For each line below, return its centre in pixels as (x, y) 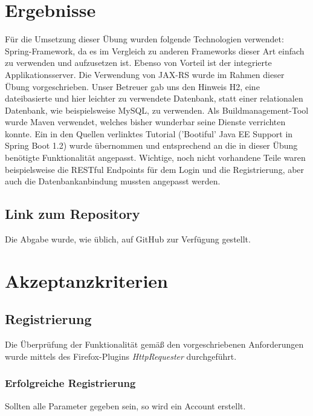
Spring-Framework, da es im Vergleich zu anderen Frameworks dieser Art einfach (155, 50)
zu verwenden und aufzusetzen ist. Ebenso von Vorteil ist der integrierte (138, 63)
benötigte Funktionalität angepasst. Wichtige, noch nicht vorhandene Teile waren (155, 158)
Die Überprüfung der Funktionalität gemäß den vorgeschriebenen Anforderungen (154, 344)
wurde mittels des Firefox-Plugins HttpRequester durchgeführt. (121, 356)
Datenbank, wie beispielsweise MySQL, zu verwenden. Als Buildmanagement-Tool (157, 110)
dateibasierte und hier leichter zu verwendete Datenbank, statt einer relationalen (154, 98)
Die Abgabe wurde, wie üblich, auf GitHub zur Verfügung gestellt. (128, 239)
